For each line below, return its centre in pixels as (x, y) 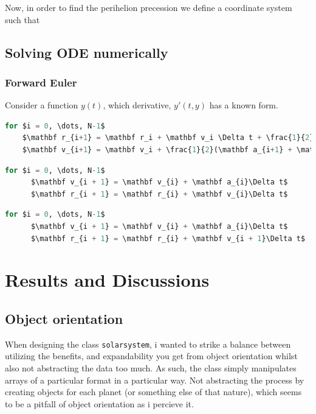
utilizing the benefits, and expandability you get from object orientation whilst (151, 356)
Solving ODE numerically (87, 52)
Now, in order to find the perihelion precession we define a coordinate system (149, 7)
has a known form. (244, 105)
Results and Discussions (107, 280)
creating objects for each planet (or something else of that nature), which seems (153, 392)
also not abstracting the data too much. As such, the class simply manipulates (151, 367)
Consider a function (42, 105)
